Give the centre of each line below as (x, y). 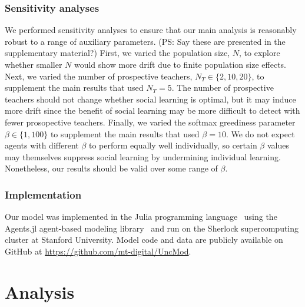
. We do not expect (260, 133)
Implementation (43, 194)
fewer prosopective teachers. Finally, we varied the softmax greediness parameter (150, 122)
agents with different (42, 145)
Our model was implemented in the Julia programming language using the (141, 217)
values (278, 145)
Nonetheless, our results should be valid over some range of (111, 168)
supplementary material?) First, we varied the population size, (117, 53)
